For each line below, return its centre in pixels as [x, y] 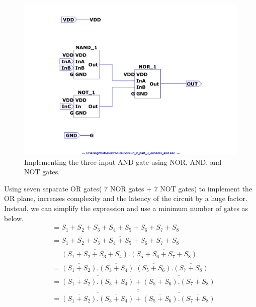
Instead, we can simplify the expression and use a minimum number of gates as [126, 208]
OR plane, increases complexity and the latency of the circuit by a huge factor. [126, 198]
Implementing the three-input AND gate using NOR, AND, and [123, 162]
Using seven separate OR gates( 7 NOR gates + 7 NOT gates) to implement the [128, 188]
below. [14, 218]
